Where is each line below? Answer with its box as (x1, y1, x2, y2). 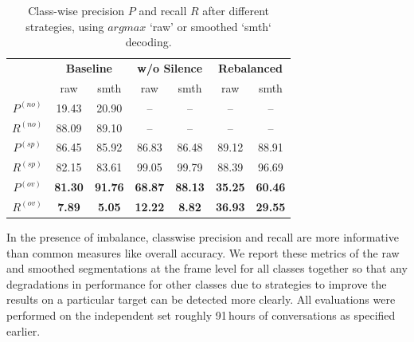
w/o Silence (137, 60, 203, 77)
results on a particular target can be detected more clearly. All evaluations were (6, 291, 396, 308)
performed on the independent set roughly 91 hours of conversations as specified (6, 307, 396, 323)
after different (202, 2, 270, 18)
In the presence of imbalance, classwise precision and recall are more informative (6, 229, 399, 246)
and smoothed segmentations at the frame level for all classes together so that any (6, 260, 408, 277)
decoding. (125, 33, 172, 50)
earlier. (6, 322, 41, 339)
